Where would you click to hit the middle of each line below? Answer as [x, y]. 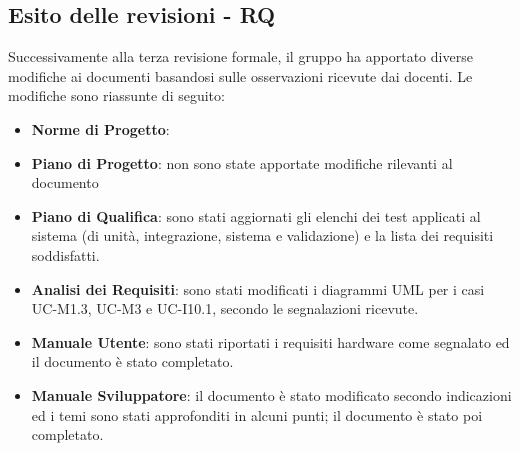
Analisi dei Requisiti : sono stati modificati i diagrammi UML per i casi [258, 288]
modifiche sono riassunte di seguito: [116, 95]
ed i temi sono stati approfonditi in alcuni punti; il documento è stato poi [257, 414]
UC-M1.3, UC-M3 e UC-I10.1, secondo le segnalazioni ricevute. [225, 308]
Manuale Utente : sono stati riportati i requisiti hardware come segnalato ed [270, 341]
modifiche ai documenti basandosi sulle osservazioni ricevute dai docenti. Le [240, 75]
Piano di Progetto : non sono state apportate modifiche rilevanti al [242, 162]
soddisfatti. [65, 254]
